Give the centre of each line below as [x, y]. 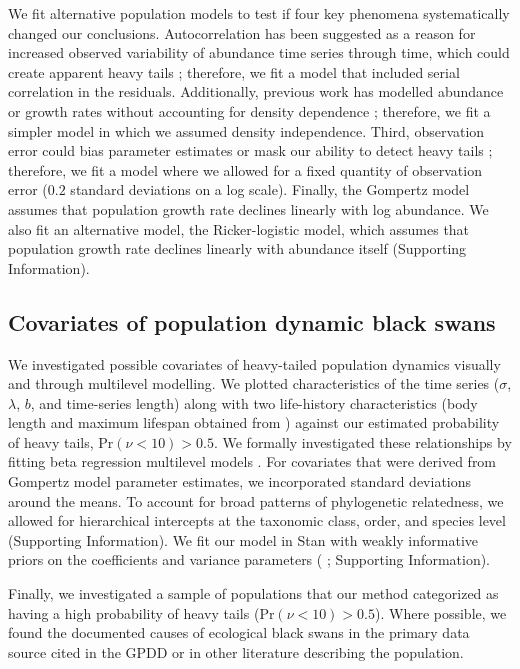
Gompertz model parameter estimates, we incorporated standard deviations [240, 481]
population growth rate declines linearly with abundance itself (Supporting [237, 248]
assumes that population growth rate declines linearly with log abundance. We [248, 208]
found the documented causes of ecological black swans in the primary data [239, 632]
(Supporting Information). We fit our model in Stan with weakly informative [243, 539]
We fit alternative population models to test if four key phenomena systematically [259, 13]
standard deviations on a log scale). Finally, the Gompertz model [270, 189]
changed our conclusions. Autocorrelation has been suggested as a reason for [242, 32]
